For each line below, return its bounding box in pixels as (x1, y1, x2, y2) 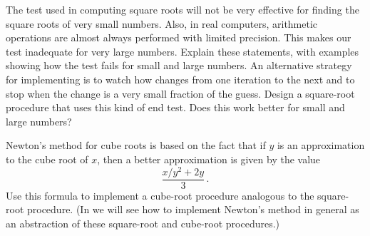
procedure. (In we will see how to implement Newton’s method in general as (26, 202, 359, 217)
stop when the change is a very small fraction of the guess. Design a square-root (6, 86, 355, 101)
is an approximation (277, 138, 365, 153)
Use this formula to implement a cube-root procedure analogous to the (6, 188, 314, 202)
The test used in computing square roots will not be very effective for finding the (6, 2, 359, 16)
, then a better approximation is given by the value (97, 151, 321, 166)
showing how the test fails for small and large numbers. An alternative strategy (6, 58, 352, 73)
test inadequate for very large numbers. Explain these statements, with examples (6, 43, 359, 58)
